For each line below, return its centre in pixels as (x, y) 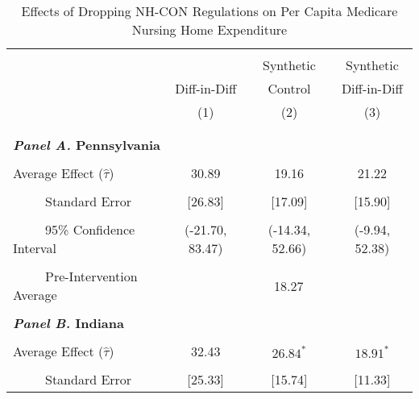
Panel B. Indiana (68, 323)
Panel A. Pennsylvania (87, 145)
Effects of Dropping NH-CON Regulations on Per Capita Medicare (209, 11)
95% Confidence (90, 229)
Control (289, 88)
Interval (35, 248)
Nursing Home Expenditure (209, 29)
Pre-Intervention (91, 276)
